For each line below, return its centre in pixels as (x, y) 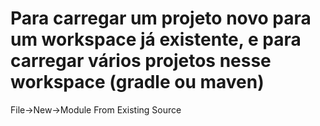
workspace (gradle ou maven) (137, 82)
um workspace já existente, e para (156, 39)
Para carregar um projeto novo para (161, 18)
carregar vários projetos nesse (141, 61)
